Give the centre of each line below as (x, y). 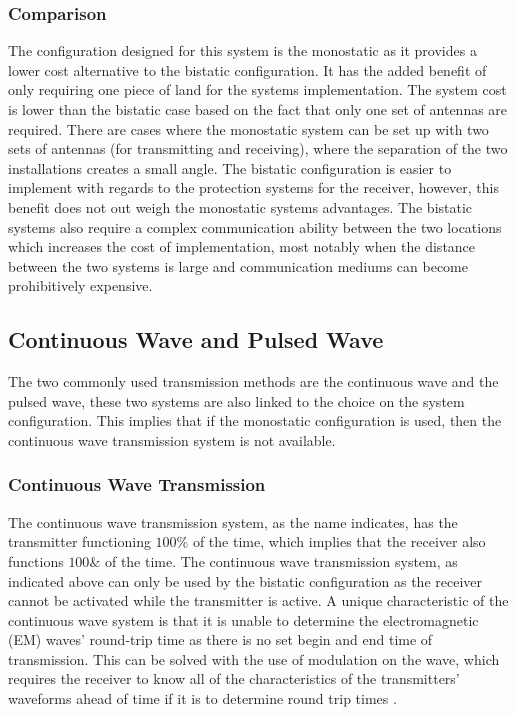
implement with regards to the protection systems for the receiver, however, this (253, 187)
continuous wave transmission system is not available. (172, 439)
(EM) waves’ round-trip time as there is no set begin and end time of (220, 639)
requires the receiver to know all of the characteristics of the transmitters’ (234, 678)
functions (36, 560)
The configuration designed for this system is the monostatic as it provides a (242, 50)
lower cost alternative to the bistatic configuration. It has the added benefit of (247, 69)
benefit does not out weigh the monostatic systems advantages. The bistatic (240, 206)
